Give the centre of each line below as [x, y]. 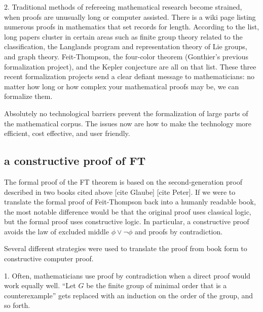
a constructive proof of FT [75, 161]
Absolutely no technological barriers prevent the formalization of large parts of [126, 113]
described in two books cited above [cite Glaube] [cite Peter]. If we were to [120, 192]
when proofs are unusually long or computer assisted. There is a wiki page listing [130, 16]
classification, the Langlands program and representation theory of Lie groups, [126, 46]
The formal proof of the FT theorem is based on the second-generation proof [123, 181]
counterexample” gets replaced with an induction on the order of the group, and [129, 295]
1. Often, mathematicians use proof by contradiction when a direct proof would [127, 275]
